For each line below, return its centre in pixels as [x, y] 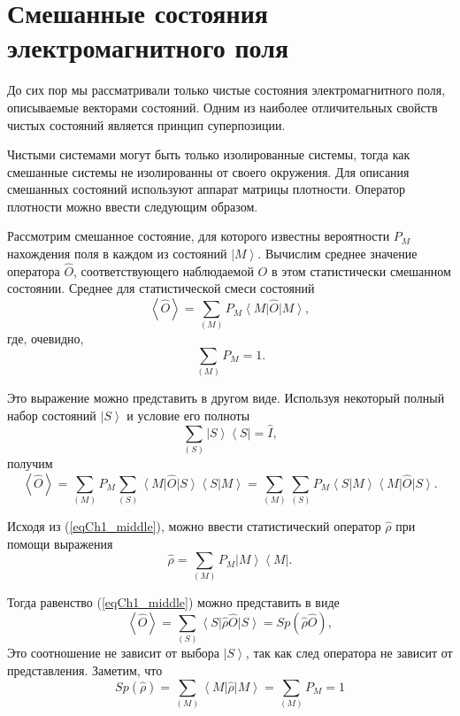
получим [30, 463]
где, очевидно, [46, 339]
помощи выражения [60, 543]
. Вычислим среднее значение [337, 254]
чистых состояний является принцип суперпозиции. [146, 124]
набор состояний [52, 415]
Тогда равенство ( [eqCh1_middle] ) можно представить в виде [173, 602]
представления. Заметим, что [85, 670]
